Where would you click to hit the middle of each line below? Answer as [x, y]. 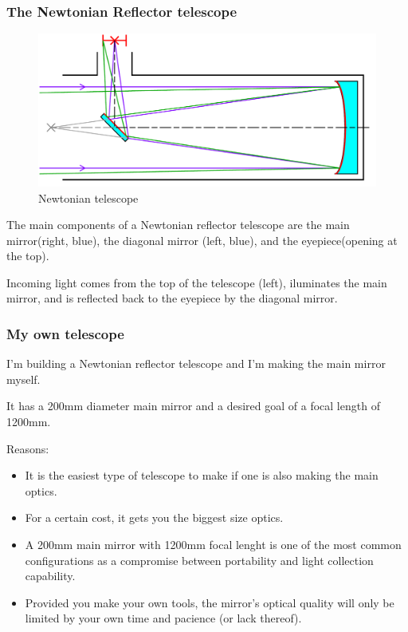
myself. [24, 379]
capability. [50, 576]
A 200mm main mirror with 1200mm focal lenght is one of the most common [213, 545]
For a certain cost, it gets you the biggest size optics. [154, 517]
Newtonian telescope [88, 197]
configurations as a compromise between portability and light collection [199, 560]
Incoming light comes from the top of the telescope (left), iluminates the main [197, 282]
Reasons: [28, 448]
